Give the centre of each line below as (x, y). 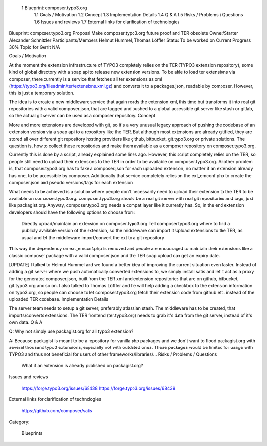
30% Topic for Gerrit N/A (35, 47)
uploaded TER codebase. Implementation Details (59, 299)
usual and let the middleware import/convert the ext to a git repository (93, 237)
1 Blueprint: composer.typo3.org (54, 8)
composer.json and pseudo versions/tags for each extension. (72, 182)
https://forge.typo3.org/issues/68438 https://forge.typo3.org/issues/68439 (98, 388)
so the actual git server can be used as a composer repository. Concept (82, 116)
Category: (19, 422)
